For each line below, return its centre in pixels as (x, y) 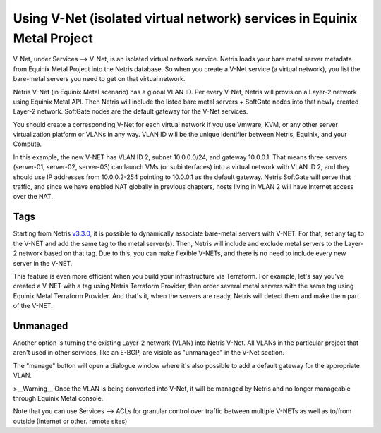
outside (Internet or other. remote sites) (70, 421)
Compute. (28, 144)
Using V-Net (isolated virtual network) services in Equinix (185, 18)
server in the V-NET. (43, 263)
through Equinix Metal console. (58, 398)
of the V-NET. (33, 306)
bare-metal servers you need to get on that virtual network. (99, 79)
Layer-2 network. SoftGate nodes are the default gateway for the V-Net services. (131, 111)
